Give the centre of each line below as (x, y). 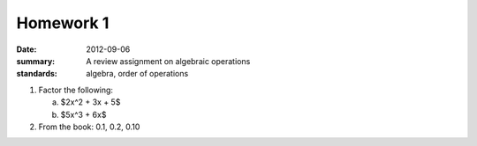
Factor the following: (76, 90)
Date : (26, 49)
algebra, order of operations (137, 74)
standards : (37, 74)
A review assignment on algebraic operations (168, 61)
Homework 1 (63, 23)
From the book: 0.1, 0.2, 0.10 (89, 127)
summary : (36, 61)
